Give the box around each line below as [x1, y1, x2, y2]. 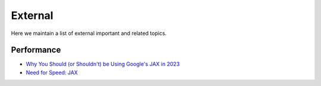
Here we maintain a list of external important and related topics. [11, 30, 167, 37]
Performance [11, 45, 61, 55]
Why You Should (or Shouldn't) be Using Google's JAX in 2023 [26, 60, 180, 68]
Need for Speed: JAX [26, 69, 78, 76]
